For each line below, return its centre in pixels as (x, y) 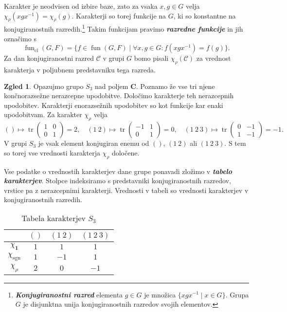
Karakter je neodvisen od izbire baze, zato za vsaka (81, 6)
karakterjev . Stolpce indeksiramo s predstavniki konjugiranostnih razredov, (117, 181)
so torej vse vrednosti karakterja (52, 152)
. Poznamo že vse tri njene (175, 86)
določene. (126, 152)
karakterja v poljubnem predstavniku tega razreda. (80, 70)
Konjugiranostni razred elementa (69, 294)
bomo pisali (151, 58)
